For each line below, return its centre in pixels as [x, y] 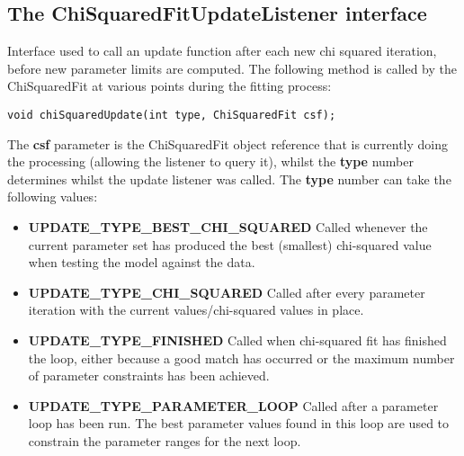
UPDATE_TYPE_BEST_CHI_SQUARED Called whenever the [228, 227]
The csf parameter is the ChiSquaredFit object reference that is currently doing [228, 143]
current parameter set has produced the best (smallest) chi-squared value [230, 244]
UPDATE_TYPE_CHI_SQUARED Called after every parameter [227, 292]
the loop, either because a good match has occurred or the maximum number [241, 358]
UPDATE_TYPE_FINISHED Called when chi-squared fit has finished [237, 340]
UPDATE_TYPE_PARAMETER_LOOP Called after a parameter [233, 405]
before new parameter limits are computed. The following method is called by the [232, 68]
